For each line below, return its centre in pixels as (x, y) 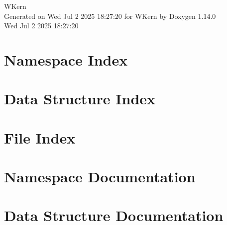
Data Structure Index (80, 99)
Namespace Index (66, 59)
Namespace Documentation (100, 177)
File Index (40, 137)
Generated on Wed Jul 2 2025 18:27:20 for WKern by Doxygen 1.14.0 (110, 16)
